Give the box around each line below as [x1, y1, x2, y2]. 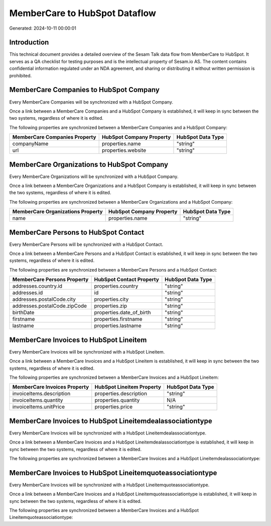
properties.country [94, 283, 139, 290]
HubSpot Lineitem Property [94, 384, 162, 391]
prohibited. [9, 72, 32, 78]
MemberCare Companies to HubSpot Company [9, 85, 160, 94]
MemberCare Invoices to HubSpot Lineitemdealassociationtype [9, 416, 213, 425]
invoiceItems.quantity [12, 397, 63, 404]
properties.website [101, 147, 147, 154]
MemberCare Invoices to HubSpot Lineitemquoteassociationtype [9, 468, 217, 477]
